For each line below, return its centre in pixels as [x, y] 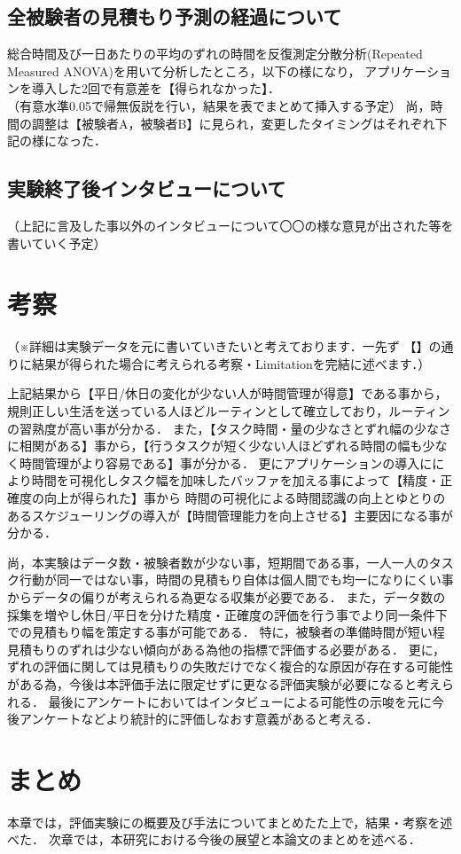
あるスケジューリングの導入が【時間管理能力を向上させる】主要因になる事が [230, 515]
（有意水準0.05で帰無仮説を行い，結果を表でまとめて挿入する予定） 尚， [219, 105]
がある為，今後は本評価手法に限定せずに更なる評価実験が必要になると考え [224, 683]
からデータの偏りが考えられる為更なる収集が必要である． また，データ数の [227, 597]
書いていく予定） [57, 243]
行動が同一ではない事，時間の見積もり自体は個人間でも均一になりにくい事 [236, 580]
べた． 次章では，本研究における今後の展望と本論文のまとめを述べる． [214, 839]
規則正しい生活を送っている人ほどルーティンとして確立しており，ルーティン [229, 411]
